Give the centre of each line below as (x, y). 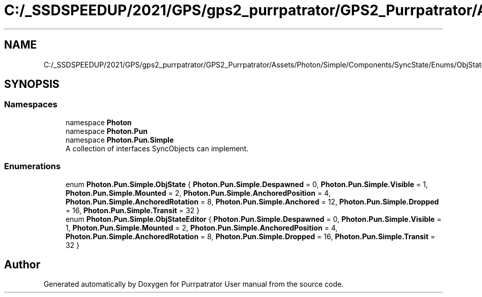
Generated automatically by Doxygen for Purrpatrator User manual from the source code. (194, 284)
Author (22, 264)
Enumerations (32, 166)
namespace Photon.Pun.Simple (120, 140)
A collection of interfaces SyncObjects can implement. (157, 148)
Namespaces (31, 105)
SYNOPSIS (32, 84)
